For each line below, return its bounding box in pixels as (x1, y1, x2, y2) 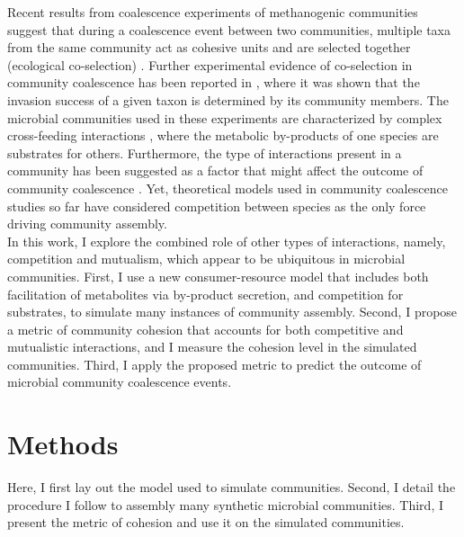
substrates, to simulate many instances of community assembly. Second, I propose (7, 302, 458, 321)
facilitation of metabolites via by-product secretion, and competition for (7, 284, 404, 303)
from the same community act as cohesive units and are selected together (7, 38, 411, 57)
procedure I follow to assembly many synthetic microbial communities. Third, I (7, 495, 444, 514)
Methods (7, 425, 119, 462)
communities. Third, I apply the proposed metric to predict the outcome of (7, 354, 422, 373)
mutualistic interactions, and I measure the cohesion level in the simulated (7, 337, 417, 356)
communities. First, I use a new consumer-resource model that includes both (7, 266, 429, 285)
